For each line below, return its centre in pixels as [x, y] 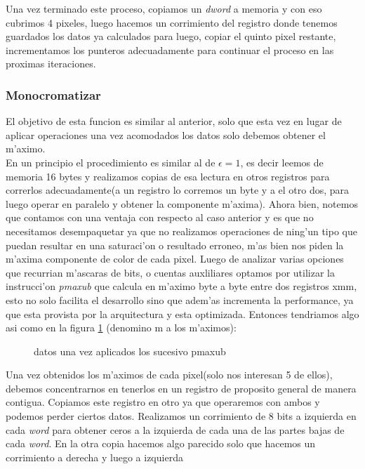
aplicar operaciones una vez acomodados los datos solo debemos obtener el [166, 134]
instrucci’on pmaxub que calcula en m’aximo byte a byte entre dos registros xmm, [181, 286]
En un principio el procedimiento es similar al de [111, 162]
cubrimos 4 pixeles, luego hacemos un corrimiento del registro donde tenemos [172, 22]
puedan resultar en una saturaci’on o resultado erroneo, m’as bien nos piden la [175, 245]
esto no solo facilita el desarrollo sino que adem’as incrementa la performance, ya [180, 299]
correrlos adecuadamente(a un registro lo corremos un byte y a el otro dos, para [178, 190]
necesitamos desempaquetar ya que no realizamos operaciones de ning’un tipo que [181, 231]
